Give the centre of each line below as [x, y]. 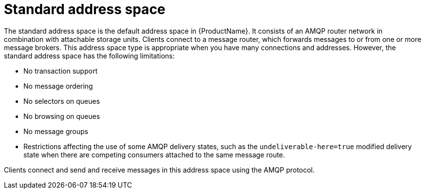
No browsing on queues [62, 116]
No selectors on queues [62, 101]
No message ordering [58, 86]
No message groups [56, 131]
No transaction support [60, 71]
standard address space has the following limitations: [89, 56]
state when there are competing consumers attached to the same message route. [154, 154]
